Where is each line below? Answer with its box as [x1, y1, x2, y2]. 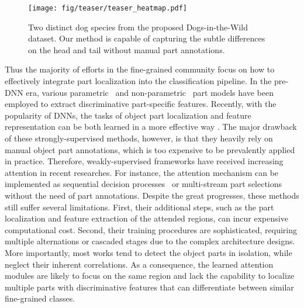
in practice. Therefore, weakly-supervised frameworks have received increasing [5, 155, 284, 167]
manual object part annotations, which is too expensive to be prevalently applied [5, 143, 295, 155]
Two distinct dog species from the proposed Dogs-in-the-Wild [28, 20, 248, 33]
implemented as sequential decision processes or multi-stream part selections [5, 178, 282, 190]
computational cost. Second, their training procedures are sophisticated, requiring [5, 223, 297, 236]
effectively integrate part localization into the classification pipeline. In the [5, 75, 272, 87]
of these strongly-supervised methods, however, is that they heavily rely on [5, 132, 273, 144]
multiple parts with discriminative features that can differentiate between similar [5, 281, 294, 293]
